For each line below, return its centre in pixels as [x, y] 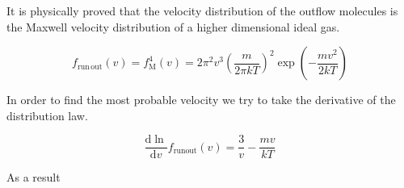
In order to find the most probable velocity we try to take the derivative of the [201, 100]
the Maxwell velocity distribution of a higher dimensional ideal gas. [173, 26]
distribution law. [47, 115]
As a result [34, 177]
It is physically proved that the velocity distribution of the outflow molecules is [202, 10]
